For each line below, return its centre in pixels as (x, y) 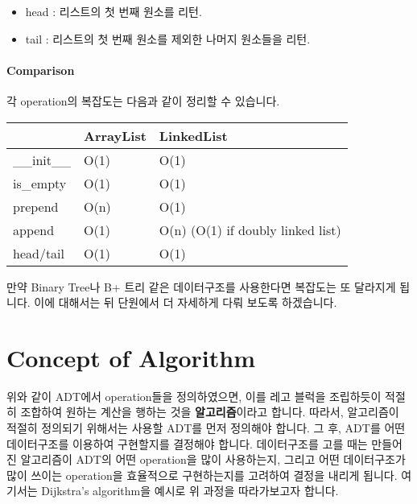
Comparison (41, 70)
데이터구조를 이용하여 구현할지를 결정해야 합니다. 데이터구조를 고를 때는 (187, 443)
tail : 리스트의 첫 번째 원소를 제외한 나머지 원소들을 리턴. (168, 38)
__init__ (42, 159)
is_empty (40, 183)
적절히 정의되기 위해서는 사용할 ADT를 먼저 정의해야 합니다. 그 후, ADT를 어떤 (206, 428)
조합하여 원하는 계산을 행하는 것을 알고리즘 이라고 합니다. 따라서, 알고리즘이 (210, 412)
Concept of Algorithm (131, 357)
